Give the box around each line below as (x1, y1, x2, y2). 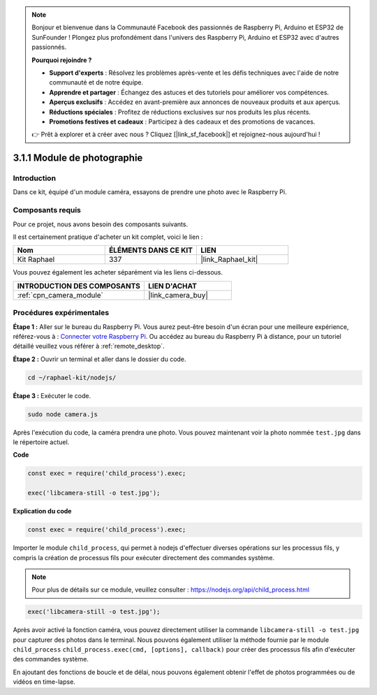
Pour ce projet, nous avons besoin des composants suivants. (13, 220, 188, 228)
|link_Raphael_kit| (200, 255, 258, 265)
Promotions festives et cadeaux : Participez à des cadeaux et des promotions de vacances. (49, 117, 316, 126)
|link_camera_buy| (147, 290, 209, 300)
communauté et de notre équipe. (49, 78, 144, 87)
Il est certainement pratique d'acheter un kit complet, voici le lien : (13, 233, 203, 241)
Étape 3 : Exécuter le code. (13, 391, 91, 400)
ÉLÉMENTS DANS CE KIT (108, 245, 193, 255)
